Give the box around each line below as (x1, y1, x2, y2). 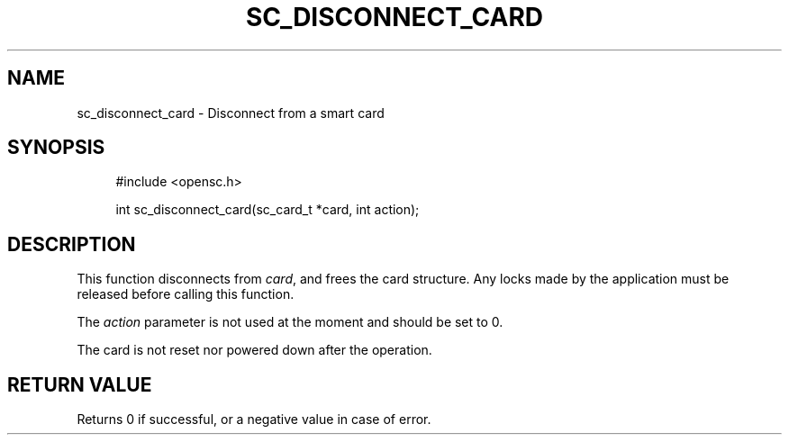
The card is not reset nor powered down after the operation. (77, 342, 432, 358)
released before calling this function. (77, 286, 295, 302)
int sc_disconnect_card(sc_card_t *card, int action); (115, 202, 420, 218)
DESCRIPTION (7, 232, 136, 256)
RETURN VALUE (7, 373, 152, 396)
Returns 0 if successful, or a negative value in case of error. (77, 411, 431, 428)
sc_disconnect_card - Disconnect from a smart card (77, 104, 385, 121)
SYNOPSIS (7, 136, 105, 159)
